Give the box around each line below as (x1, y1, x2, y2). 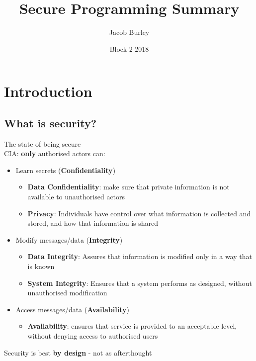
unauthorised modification (27, 287, 107, 298)
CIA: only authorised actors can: (4, 148, 105, 159)
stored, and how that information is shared (27, 218, 159, 228)
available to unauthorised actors (27, 191, 125, 202)
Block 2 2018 (109, 43, 149, 54)
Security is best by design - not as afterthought (4, 347, 152, 358)
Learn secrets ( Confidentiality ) (15, 165, 116, 175)
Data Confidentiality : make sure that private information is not (27, 181, 230, 192)
